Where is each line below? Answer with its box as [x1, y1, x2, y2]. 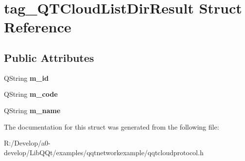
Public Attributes [4, 50, 94, 65]
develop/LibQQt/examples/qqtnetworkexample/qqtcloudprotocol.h [4, 147, 204, 157]
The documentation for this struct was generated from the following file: [4, 121, 219, 132]
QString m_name [4, 105, 61, 115]
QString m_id [4, 73, 49, 83]
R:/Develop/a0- [4, 138, 51, 148]
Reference [4, 17, 71, 37]
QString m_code [4, 89, 58, 99]
